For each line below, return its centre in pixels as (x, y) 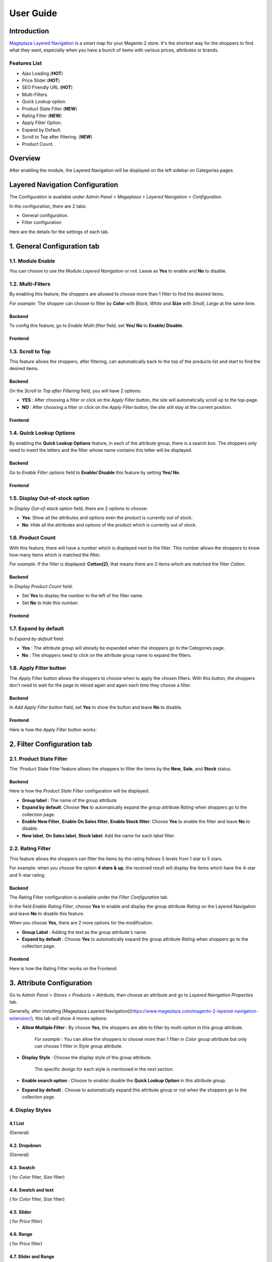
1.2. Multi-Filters (30, 284)
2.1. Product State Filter (38, 759)
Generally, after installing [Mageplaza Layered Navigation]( (70, 1011)
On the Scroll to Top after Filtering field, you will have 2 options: (75, 391)
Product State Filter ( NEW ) (50, 109)
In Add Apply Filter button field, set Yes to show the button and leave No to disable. (96, 707)
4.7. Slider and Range (32, 1256)
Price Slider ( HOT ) (41, 80)
